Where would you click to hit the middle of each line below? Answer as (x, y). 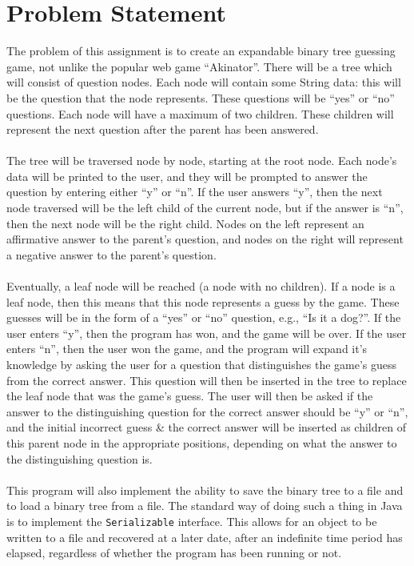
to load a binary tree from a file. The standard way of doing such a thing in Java (205, 506)
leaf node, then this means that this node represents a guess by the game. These (203, 301)
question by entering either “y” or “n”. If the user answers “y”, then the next (195, 192)
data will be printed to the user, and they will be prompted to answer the (187, 176)
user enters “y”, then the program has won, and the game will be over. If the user (207, 333)
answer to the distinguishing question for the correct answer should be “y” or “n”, (207, 411)
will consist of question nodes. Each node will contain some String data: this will (204, 82)
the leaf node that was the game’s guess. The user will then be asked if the (190, 396)
